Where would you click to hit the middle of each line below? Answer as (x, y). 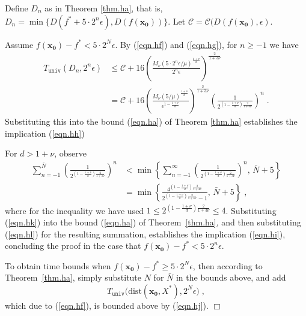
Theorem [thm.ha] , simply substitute (73, 277)
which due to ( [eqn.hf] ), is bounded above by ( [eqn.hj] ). (107, 305)
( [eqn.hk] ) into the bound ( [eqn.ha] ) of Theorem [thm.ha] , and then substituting (153, 222)
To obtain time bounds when (58, 265)
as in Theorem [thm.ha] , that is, (104, 8)
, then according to (228, 265)
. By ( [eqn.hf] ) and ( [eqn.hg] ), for (176, 44)
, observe (70, 153)
